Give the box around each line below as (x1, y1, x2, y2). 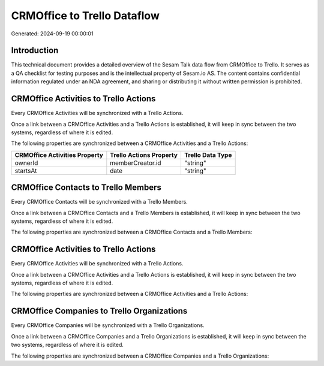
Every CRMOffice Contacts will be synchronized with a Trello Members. (11, 198, 188, 205)
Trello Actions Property (110, 150, 178, 159)
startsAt (14, 167, 37, 175)
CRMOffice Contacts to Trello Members (11, 183, 161, 193)
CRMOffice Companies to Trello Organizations (11, 306, 188, 316)
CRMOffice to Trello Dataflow (11, 9, 160, 22)
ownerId (14, 159, 38, 167)
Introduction (11, 46, 59, 56)
